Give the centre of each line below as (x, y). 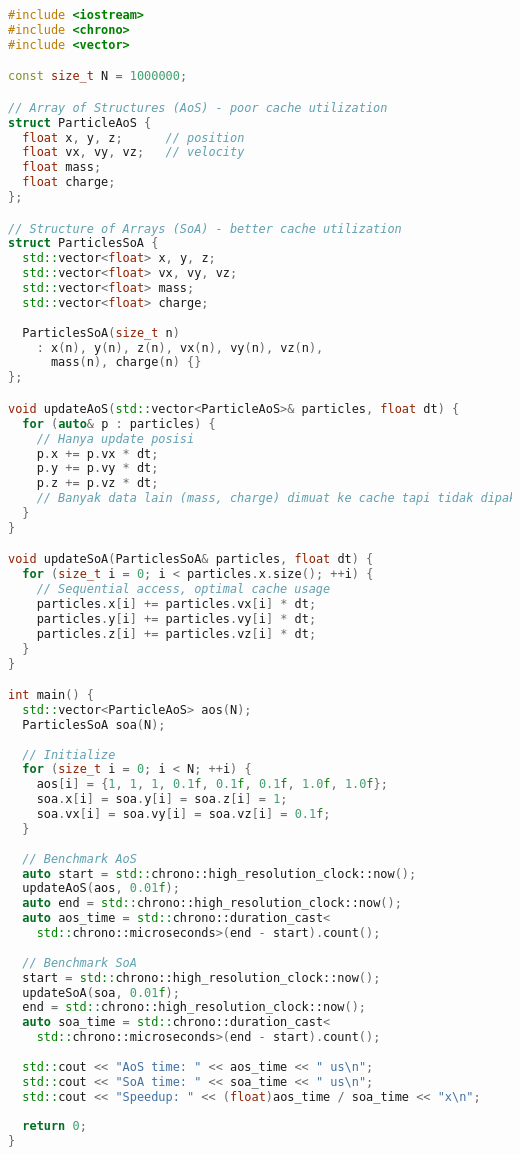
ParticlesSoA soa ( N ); (94, 724)
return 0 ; (54, 1126)
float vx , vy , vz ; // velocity (133, 152)
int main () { (51, 695)
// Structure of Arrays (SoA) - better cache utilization (205, 228)
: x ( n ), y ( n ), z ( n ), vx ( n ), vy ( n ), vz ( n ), (180, 347)
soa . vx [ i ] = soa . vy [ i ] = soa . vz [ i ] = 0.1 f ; (183, 814)
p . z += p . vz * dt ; (97, 483)
